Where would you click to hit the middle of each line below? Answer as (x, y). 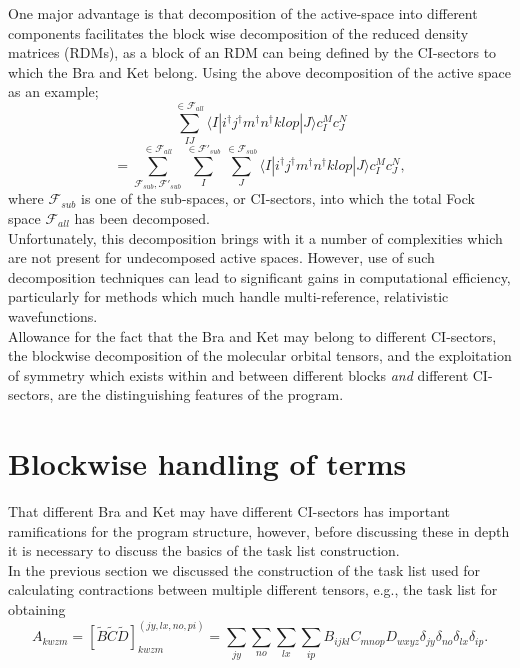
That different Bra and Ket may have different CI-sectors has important (229, 511)
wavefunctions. (53, 316)
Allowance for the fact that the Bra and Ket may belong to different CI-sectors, (252, 335)
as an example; (53, 91)
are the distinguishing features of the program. (200, 394)
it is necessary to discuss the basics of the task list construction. (204, 550)
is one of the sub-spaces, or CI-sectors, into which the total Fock (278, 198)
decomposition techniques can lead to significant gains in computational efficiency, (259, 276)
